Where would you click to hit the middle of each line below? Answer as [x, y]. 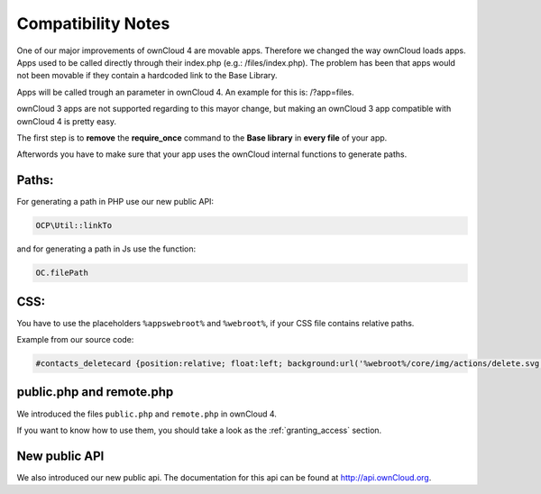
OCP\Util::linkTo [74, 226]
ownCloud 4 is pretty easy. [67, 121]
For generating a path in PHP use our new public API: [115, 202]
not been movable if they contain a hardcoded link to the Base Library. [147, 76]
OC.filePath [62, 273]
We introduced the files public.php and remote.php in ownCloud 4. [147, 414]
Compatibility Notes [93, 23]
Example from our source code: [75, 340]
